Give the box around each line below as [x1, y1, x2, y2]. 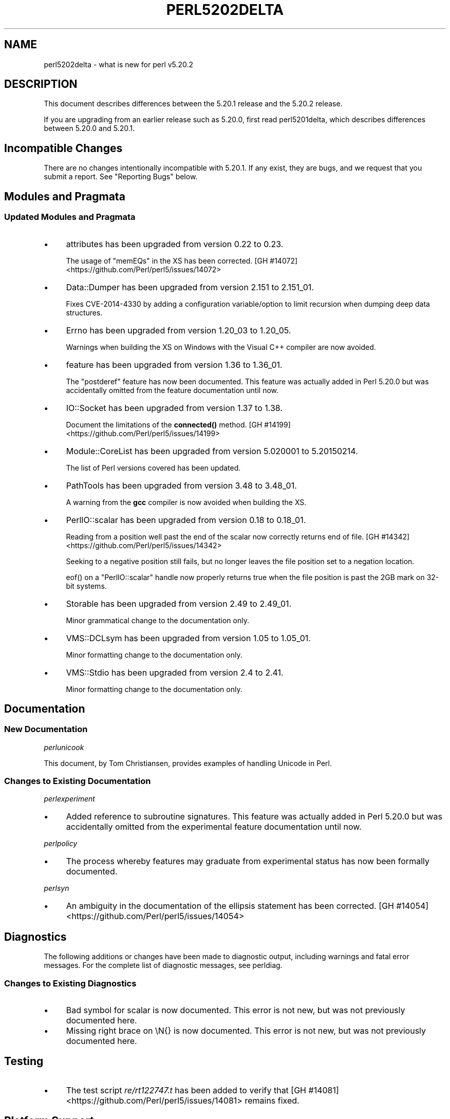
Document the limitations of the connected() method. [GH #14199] [66, 420, 291, 429]
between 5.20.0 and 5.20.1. [44, 124, 135, 133]
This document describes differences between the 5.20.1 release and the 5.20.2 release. [44, 99, 343, 108]
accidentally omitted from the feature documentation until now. [66, 385, 278, 395]
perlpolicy [44, 839, 78, 848]
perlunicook [44, 742, 84, 752]
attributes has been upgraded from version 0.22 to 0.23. [66, 238, 284, 249]
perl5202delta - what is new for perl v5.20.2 [44, 60, 194, 69]
